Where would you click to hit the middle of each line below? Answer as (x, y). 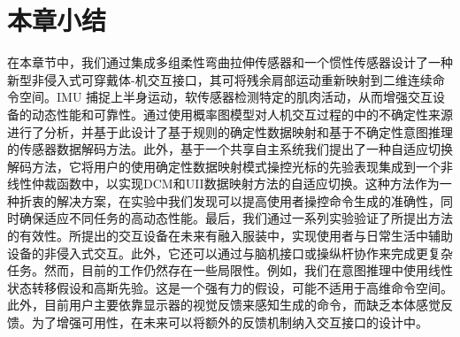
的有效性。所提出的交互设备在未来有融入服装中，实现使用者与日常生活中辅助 (230, 236)
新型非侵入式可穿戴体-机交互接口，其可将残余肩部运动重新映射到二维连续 (220, 79)
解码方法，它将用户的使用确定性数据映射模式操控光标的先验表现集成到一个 (224, 166)
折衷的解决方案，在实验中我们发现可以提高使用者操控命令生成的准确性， (230, 200)
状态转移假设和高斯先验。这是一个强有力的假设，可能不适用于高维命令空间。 (230, 287)
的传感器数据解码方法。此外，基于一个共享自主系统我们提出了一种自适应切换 (230, 149)
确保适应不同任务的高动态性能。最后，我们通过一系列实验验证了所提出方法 (236, 218)
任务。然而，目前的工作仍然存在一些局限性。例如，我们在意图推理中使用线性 (230, 270)
